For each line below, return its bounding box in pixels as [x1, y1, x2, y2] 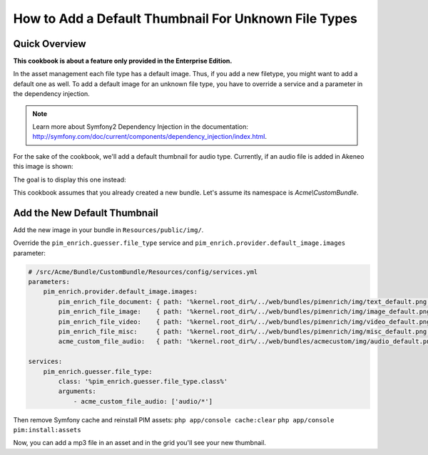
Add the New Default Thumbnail [13, 206, 158, 219]
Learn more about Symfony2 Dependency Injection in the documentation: [32, 122, 249, 131]
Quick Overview [13, 38, 86, 50]
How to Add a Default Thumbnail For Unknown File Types [13, 11, 358, 26]
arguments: [58, 387, 96, 395]
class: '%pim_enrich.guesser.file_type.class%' [58, 377, 228, 385]
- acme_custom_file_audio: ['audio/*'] [73, 397, 213, 405]
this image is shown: [13, 162, 74, 171]
